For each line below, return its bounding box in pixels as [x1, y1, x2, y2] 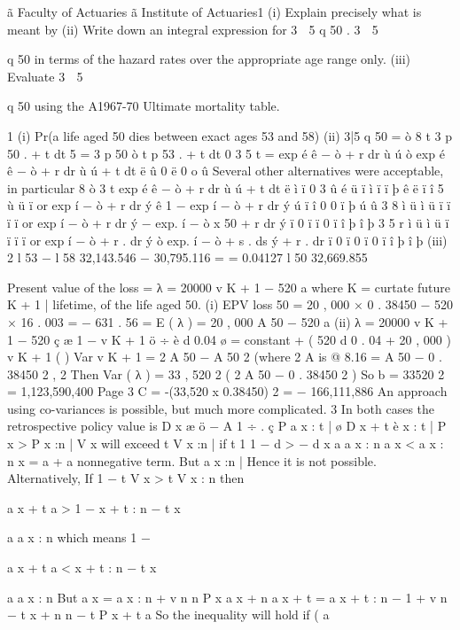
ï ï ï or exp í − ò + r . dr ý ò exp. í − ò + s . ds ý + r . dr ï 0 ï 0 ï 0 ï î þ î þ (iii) [7, 230, 448, 249]
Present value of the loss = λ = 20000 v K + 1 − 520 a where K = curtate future [7, 277, 451, 296]
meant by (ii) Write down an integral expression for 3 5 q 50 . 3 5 [7, 19, 378, 38]
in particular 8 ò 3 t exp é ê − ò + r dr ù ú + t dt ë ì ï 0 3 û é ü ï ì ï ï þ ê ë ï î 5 [7, 178, 444, 197]
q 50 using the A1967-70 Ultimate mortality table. [7, 97, 280, 115]
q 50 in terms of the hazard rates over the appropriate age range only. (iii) [7, 50, 411, 68]
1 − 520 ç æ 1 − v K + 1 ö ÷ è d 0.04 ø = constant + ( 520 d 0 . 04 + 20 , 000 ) [7, 330, 451, 348]
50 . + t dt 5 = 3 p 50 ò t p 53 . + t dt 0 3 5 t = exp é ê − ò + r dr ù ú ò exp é [7, 144, 445, 162]
